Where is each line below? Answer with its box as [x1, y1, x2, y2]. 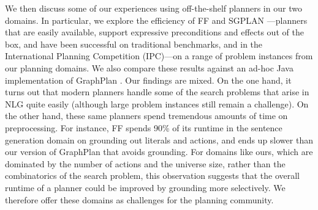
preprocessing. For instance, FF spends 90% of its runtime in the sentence [5, 121, 282, 134]
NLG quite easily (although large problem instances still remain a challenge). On [5, 97, 309, 110]
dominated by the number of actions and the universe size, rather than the [5, 157, 286, 170]
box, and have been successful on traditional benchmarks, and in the [5, 37, 263, 50]
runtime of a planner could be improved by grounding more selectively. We [5, 181, 286, 194]
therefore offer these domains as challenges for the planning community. [5, 193, 274, 206]
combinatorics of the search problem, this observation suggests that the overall [5, 169, 300, 182]
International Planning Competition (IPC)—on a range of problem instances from [5, 49, 313, 62]
